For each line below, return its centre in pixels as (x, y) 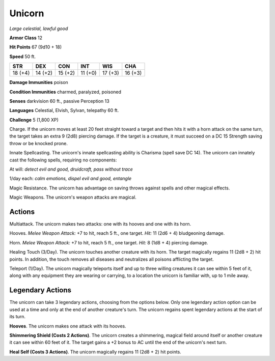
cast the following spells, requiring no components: (63, 160)
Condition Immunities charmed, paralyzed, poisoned (65, 92)
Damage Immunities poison (39, 82)
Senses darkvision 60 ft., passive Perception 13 (59, 101)
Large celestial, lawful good (39, 29)
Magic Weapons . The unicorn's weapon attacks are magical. (73, 197)
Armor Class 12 (26, 38)
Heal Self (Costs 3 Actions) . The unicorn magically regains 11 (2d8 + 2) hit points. (95, 352)
